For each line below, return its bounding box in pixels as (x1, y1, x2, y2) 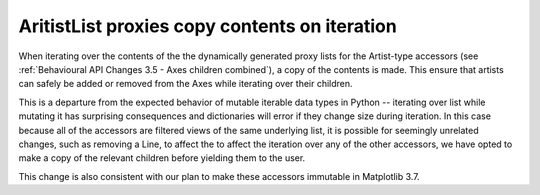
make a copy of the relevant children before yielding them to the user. (18, 152, 306, 164)
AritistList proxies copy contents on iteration (18, 15, 397, 37)
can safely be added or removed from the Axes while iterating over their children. (18, 78, 354, 90)
